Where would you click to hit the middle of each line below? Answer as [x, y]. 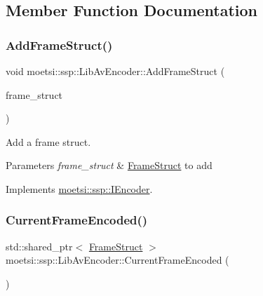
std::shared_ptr [39, 246]
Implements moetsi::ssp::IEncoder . [79, 188]
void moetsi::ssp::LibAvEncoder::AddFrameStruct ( [115, 71]
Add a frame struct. [48, 141]
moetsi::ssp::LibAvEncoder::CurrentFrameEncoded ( [117, 260]
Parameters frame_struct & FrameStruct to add [109, 165]
